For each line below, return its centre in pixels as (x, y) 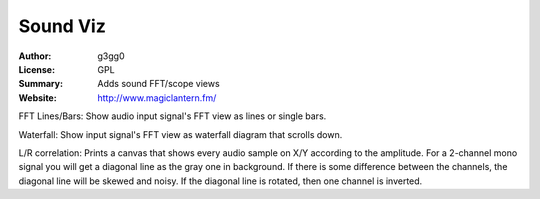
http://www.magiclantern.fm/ (157, 97)
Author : (35, 56)
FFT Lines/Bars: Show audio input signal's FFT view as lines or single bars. (172, 116)
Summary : (41, 84)
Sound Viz (62, 26)
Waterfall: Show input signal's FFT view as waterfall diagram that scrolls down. (180, 134)
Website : (37, 97)
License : (36, 69)
